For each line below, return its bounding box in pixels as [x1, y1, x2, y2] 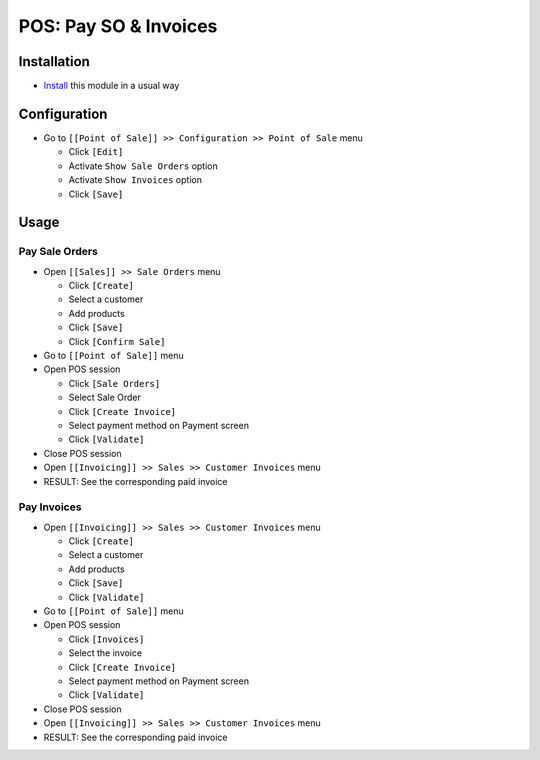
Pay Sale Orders [18, 245, 99, 259]
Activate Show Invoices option [68, 174, 202, 186]
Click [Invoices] [68, 633, 145, 645]
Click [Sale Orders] [68, 377, 161, 389]
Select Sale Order [68, 391, 142, 404]
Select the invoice [68, 647, 143, 659]
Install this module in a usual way [43, 80, 180, 92]
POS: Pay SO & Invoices [18, 15, 218, 37]
